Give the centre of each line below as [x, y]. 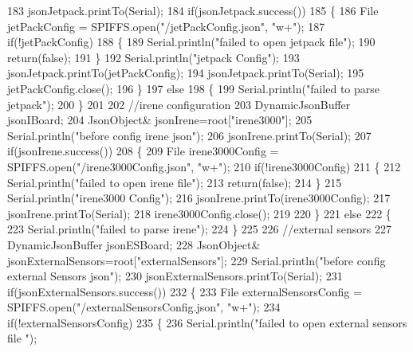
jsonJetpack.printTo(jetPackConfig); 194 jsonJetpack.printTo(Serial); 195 [186, 73]
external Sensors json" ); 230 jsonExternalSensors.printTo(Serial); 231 [175, 276]
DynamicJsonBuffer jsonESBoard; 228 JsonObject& [134, 244]
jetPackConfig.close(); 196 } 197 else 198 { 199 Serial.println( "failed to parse [194, 88]
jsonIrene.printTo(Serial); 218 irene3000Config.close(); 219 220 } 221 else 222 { [199, 213]
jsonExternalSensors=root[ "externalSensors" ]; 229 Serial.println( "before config [197, 260]
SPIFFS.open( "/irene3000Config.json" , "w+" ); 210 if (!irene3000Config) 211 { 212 [204, 166]
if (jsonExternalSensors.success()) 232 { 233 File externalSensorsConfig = [185, 291]
